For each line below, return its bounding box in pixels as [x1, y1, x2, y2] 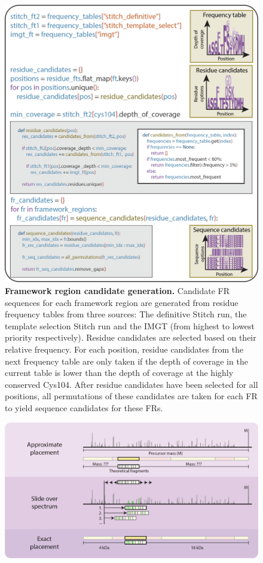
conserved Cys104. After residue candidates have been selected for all [5, 378, 258, 390]
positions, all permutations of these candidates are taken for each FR [5, 390, 258, 402]
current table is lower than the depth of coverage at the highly [5, 366, 234, 379]
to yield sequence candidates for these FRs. [5, 401, 163, 414]
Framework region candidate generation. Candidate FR [5, 284, 230, 296]
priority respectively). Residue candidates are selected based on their [5, 331, 256, 344]
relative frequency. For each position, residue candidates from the [5, 342, 244, 355]
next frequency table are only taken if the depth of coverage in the [5, 354, 248, 367]
